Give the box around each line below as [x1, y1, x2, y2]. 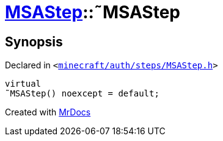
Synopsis [5, 34, 63, 49]
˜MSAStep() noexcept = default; [5, 89, 159, 99]
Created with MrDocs [5, 107, 91, 118]
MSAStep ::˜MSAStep [5, 2, 181, 23]
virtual [5, 79, 42, 89]
